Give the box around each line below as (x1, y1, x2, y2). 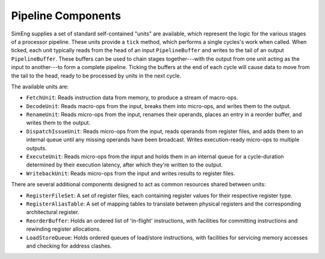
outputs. (26, 144, 47, 151)
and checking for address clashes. (26, 242, 112, 249)
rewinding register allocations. (26, 225, 102, 233)
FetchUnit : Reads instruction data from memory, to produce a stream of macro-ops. (26, 94, 238, 102)
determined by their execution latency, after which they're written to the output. (26, 161, 223, 168)
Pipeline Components (11, 9, 122, 22)
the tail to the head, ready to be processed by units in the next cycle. (11, 72, 182, 79)
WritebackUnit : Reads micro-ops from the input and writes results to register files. (26, 169, 235, 177)
